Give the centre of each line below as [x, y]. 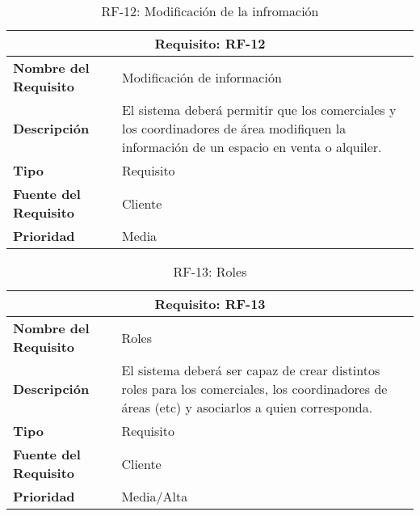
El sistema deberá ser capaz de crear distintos [251, 370]
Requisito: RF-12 [210, 43]
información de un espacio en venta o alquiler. [252, 147]
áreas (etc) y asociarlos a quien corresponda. [247, 407]
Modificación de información [202, 77]
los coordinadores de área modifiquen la [234, 128]
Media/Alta [155, 496]
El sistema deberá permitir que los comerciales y [259, 110]
